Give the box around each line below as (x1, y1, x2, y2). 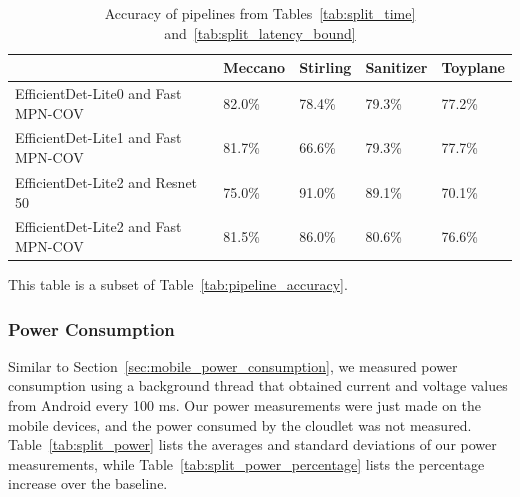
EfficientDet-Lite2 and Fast (15, 216, 182, 237)
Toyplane (441, 57, 505, 78)
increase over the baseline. (8, 473, 168, 494)
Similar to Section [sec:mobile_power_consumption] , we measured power (8, 355, 458, 376)
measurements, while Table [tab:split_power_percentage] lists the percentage (8, 453, 485, 474)
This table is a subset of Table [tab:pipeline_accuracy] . (8, 274, 348, 295)
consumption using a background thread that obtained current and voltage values (8, 375, 508, 396)
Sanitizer (365, 57, 428, 78)
